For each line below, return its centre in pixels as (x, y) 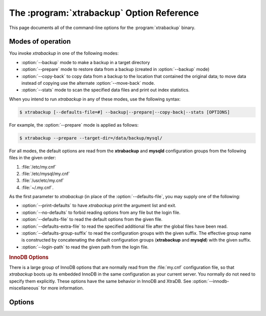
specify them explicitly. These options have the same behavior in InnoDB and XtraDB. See (100, 281)
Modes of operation (40, 42)
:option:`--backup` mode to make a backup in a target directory (86, 62)
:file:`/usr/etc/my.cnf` (43, 180)
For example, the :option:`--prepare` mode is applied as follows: (74, 125)
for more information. (62, 288)
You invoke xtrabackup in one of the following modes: (64, 53)
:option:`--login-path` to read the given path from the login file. (85, 247)
